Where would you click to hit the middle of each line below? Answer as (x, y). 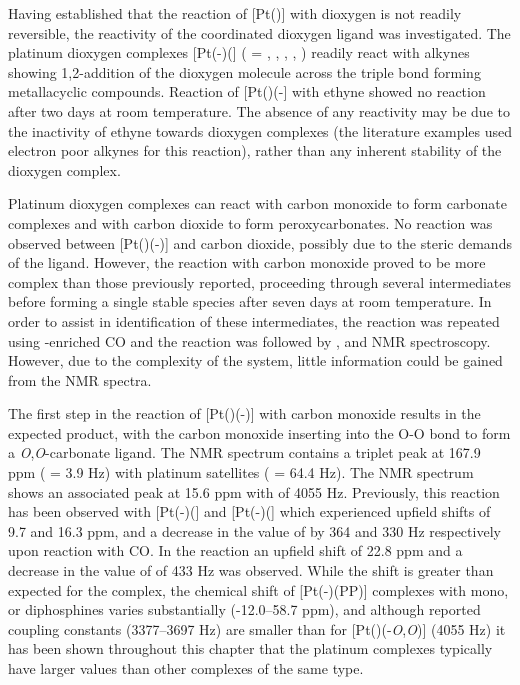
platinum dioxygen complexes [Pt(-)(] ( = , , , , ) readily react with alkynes (239, 52)
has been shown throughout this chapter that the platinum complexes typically (250, 648)
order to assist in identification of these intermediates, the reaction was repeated (254, 320)
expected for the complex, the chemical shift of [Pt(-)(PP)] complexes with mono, (258, 589)
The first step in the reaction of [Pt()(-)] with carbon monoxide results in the (244, 413)
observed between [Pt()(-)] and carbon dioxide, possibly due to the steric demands (260, 242)
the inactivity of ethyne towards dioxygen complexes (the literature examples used (260, 130)
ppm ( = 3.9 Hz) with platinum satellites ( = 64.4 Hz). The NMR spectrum (241, 472)
